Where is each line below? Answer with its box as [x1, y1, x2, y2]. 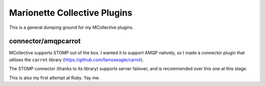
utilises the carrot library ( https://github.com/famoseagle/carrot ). [9, 57, 144, 63]
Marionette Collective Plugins [9, 7, 132, 18]
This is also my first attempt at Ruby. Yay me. [9, 75, 100, 81]
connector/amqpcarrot [9, 37, 81, 45]
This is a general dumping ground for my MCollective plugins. [9, 24, 134, 30]
